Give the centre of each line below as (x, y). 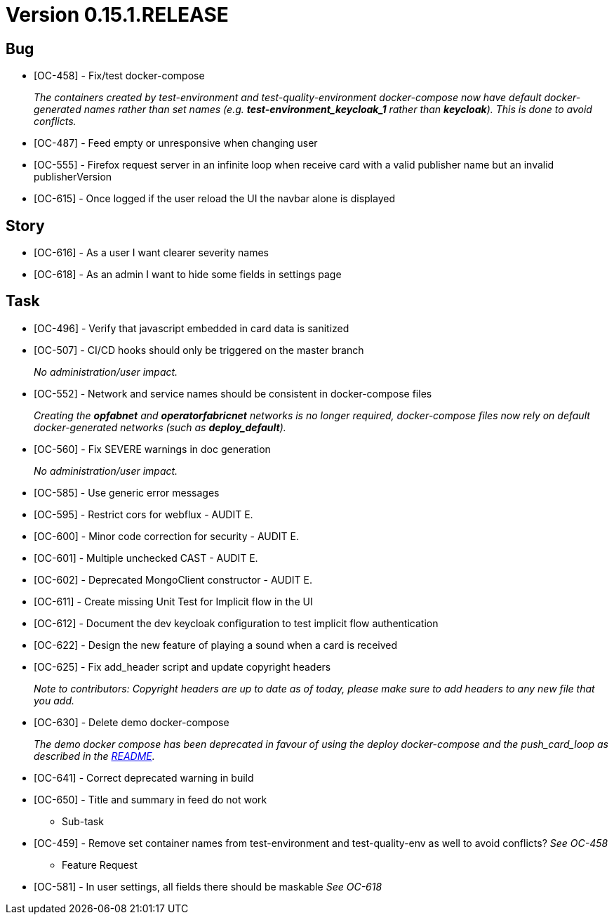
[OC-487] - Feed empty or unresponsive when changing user (176, 143)
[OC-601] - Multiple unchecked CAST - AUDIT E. (146, 558)
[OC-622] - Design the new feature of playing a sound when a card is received (216, 645)
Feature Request (100, 865)
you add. (54, 700)
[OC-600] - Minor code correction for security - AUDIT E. (166, 536)
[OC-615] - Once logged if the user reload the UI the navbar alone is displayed (214, 199)
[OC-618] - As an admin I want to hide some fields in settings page (188, 275)
